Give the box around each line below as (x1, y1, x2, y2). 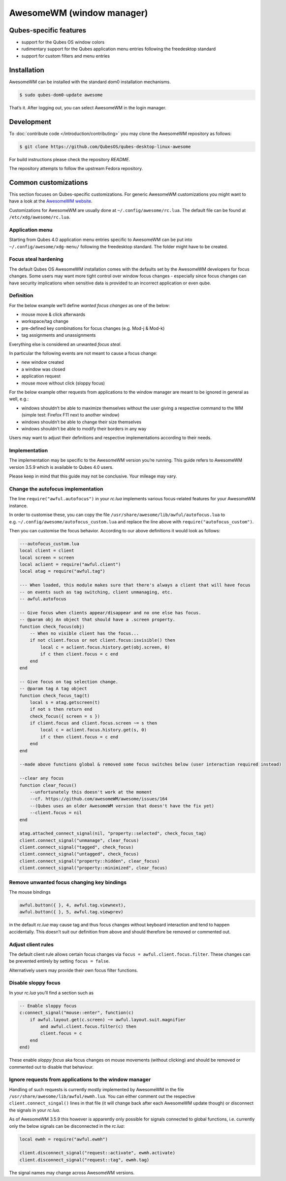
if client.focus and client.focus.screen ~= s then (30, 720, 158, 726)
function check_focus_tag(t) (19, 693, 90, 698)
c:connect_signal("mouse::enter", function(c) (19, 1010, 134, 1015)
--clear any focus (19, 775, 64, 781)
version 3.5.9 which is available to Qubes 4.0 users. (9, 464, 114, 470)
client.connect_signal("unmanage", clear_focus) (19, 837, 139, 843)
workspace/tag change (21, 318, 69, 324)
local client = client (19, 548, 74, 554)
